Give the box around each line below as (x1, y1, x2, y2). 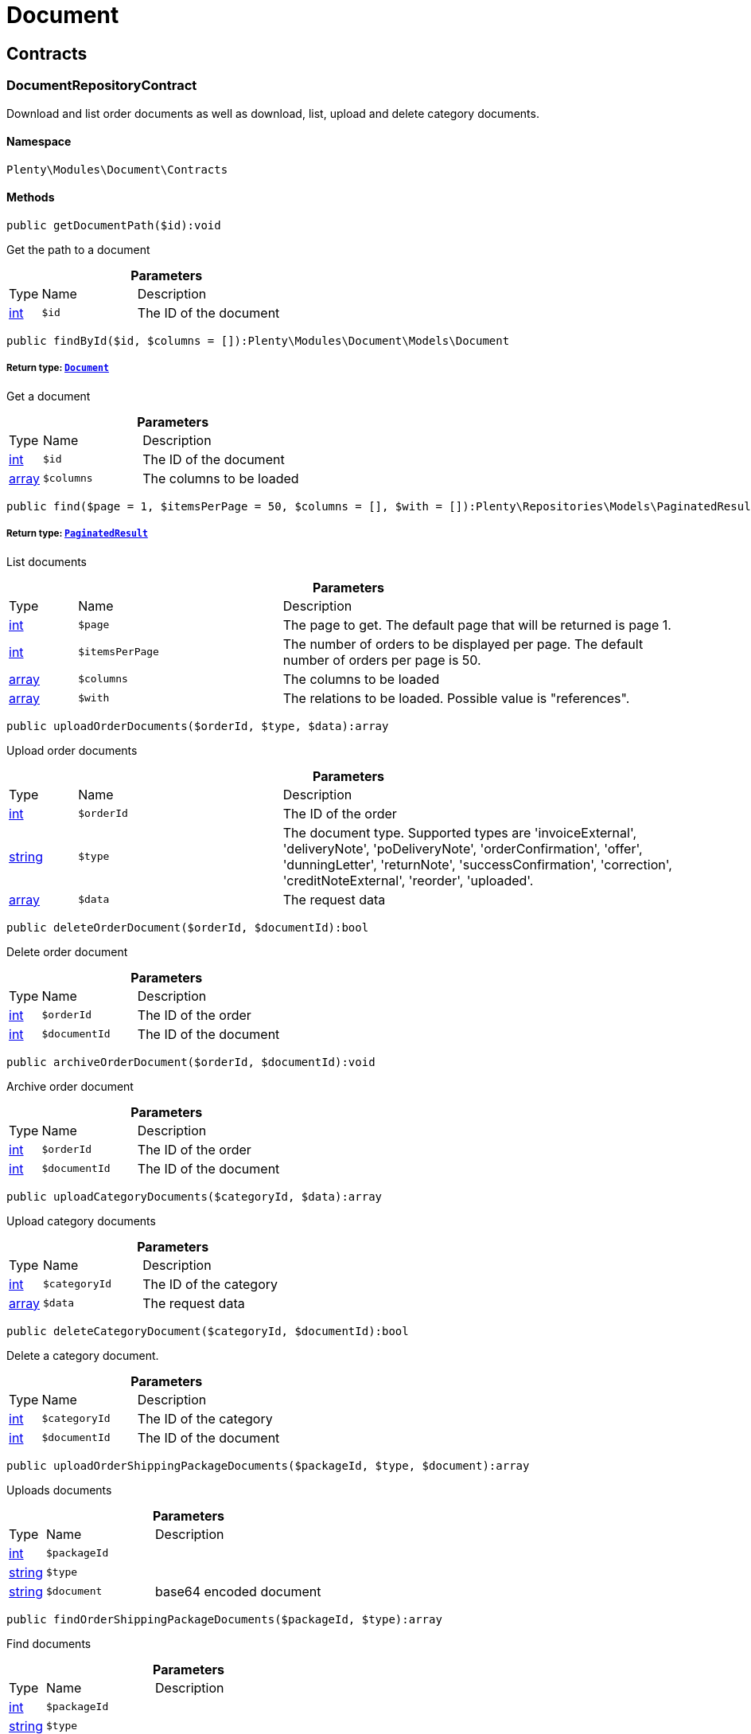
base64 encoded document (155, 1583, 321, 1599)
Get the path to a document (6, 242, 150, 256)
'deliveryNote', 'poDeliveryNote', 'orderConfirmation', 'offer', (282, 840, 643, 857)
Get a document (6, 389, 91, 403)
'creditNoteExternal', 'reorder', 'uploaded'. (282, 872, 534, 888)
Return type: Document (6, 362, 109, 374)
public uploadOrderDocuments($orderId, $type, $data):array (6, 719, 389, 732)
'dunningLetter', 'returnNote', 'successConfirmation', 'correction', (282, 856, 672, 873)
